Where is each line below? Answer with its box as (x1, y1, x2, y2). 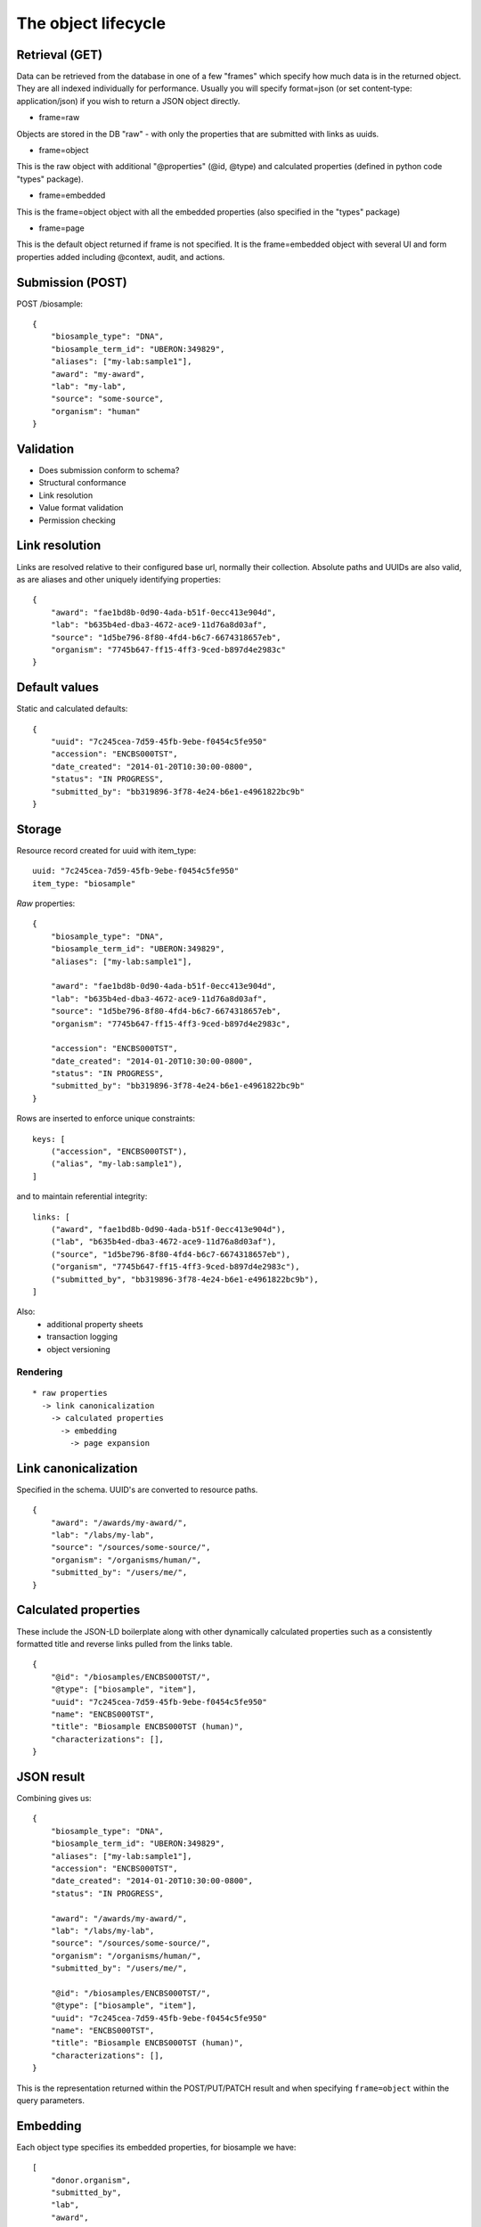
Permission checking (38, 515, 116, 526)
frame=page (38, 223, 85, 233)
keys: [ (32, 1134, 66, 1144)
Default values (16, 680, 100, 695)
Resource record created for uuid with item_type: (16, 844, 197, 855)
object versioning (46, 1343, 110, 1354)
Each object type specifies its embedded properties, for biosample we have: (16, 2141, 297, 2152)
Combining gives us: (16, 1792, 93, 1803)
